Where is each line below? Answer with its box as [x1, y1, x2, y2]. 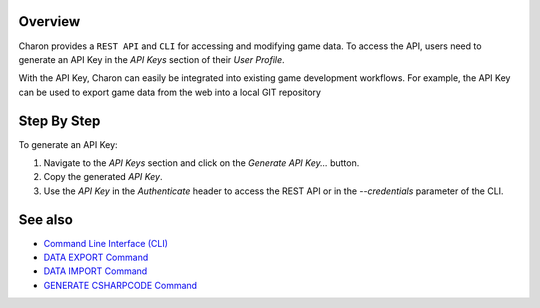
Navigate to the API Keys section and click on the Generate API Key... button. [43, 156, 360, 169]
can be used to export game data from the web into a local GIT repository [18, 86, 322, 98]
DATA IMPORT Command [43, 265, 148, 277]
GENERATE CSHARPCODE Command [43, 279, 198, 291]
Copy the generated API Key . [43, 171, 163, 183]
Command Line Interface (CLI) [43, 237, 169, 249]
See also [18, 211, 74, 228]
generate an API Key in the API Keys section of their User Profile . [18, 53, 285, 65]
